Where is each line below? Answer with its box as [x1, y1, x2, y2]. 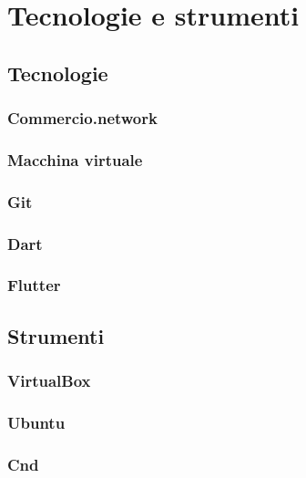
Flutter [7, 274, 61, 296]
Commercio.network [7, 107, 158, 130]
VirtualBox [7, 369, 91, 392]
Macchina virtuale [7, 148, 143, 171]
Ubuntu [7, 410, 66, 433]
